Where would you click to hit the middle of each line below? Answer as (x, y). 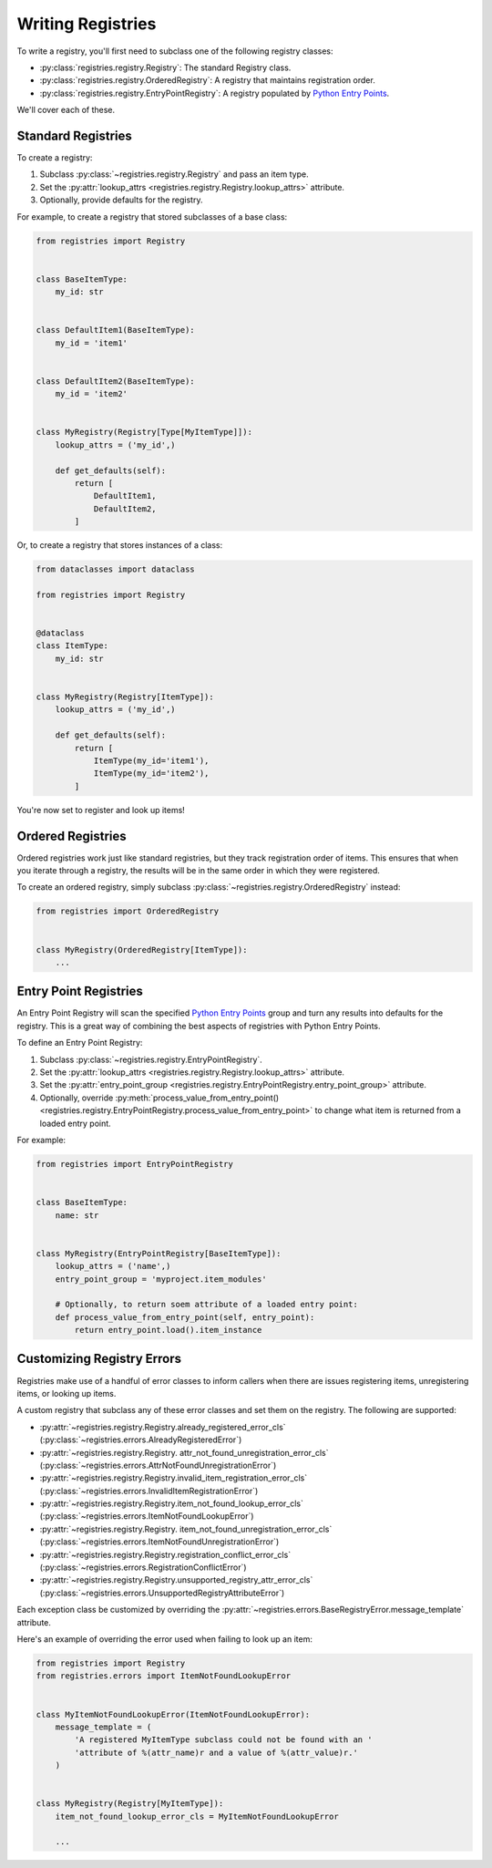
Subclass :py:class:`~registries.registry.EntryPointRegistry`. (151, 1059)
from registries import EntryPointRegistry (135, 1164)
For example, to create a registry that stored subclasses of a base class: (152, 217)
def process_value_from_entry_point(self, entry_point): (185, 1317)
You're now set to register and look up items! (101, 810)
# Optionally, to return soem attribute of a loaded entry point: (207, 1305)
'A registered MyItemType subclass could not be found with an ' (223, 1740)
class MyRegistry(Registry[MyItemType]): (130, 1804)
